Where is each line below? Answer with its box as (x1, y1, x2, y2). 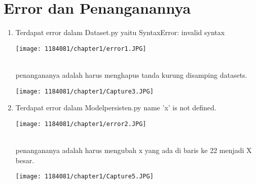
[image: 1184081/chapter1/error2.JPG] (15, 120, 147, 128)
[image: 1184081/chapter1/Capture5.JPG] (15, 173, 154, 180)
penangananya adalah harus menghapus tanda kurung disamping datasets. (15, 69, 247, 80)
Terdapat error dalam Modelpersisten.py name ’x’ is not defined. (15, 102, 216, 113)
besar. (15, 155, 34, 165)
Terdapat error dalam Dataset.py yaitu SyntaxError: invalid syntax (15, 27, 225, 38)
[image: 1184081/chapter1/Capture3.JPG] (15, 87, 154, 95)
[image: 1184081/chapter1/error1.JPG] (15, 45, 147, 52)
